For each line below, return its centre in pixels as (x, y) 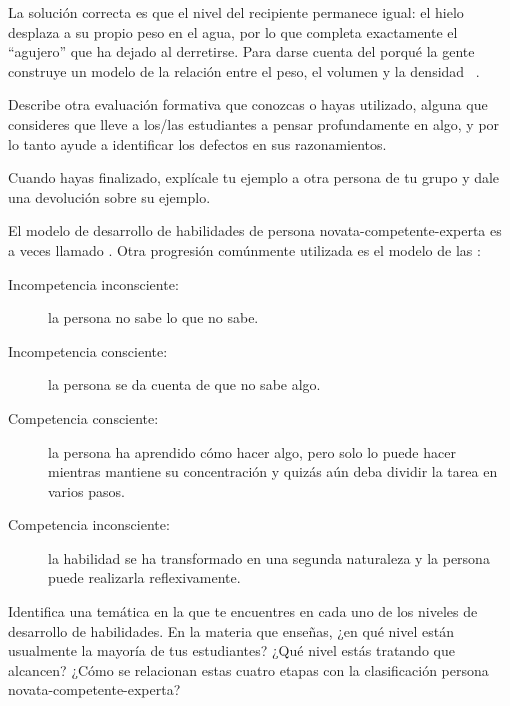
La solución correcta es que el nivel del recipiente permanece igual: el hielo (236, 12)
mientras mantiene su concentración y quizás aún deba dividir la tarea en (273, 471)
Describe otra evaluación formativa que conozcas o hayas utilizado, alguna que (248, 104)
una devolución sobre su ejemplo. (109, 196)
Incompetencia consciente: (88, 350)
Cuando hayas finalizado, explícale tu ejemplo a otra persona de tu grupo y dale (254, 177)
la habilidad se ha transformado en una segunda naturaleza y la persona (269, 557)
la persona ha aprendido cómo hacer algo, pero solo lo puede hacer (252, 451)
